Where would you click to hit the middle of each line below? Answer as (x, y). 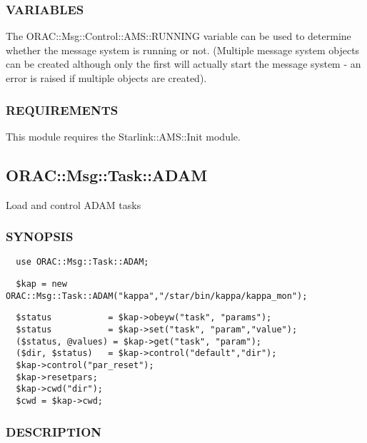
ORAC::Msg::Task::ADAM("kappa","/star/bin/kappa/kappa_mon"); (157, 296)
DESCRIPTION (54, 431)
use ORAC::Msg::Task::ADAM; (82, 262)
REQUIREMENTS (62, 110)
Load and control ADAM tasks (74, 204)
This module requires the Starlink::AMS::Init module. (123, 136)
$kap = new (41, 284)
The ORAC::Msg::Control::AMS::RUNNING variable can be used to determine (179, 36)
